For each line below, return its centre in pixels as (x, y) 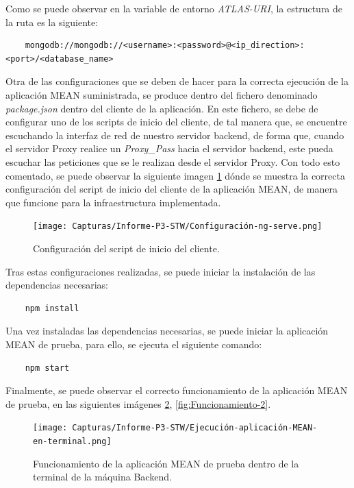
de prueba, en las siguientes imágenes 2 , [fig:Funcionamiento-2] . (138, 403)
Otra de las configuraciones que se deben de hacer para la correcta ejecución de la (177, 81)
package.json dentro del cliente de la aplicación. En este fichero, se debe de (162, 108)
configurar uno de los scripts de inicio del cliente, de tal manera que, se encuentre (176, 122)
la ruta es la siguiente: (52, 22)
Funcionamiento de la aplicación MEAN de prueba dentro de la (166, 463)
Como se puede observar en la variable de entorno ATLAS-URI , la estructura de (174, 8)
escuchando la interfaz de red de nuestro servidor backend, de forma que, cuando (175, 135)
